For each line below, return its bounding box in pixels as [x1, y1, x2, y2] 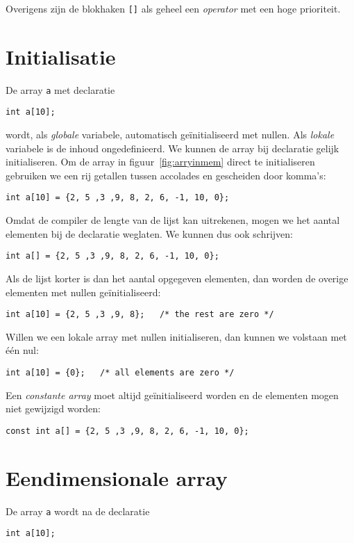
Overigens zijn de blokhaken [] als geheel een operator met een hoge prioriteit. [6, 1, 341, 15]
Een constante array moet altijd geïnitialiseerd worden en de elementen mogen [6, 387, 339, 402]
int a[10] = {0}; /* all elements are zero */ [6, 368, 235, 378]
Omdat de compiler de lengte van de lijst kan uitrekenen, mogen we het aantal [6, 213, 340, 227]
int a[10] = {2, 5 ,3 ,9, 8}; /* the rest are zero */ [6, 309, 274, 320]
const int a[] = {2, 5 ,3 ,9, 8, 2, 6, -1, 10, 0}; [6, 426, 249, 436]
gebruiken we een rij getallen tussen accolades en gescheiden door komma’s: [6, 168, 326, 182]
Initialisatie [6, 42, 116, 70]
